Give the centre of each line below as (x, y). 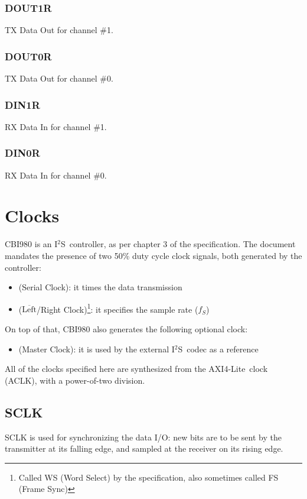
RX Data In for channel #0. (56, 175)
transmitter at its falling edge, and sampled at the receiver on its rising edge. (144, 448)
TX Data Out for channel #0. (59, 78)
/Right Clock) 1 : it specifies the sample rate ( (117, 308)
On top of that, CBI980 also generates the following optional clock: (126, 329)
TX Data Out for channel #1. (59, 30)
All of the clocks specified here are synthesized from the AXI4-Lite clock (136, 369)
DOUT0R (28, 56)
